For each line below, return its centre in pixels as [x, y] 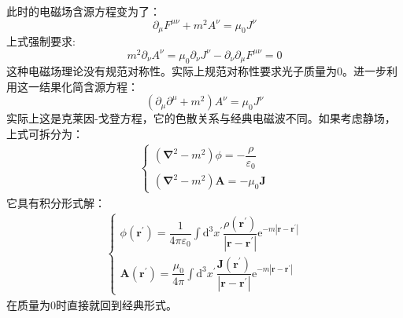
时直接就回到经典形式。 [116, 304]
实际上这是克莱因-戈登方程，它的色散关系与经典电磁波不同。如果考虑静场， [201, 118]
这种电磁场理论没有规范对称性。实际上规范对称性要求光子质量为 [172, 71]
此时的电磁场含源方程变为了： [83, 11]
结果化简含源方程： [89, 86]
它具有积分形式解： [56, 202]
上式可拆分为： [45, 134]
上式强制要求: [41, 41]
